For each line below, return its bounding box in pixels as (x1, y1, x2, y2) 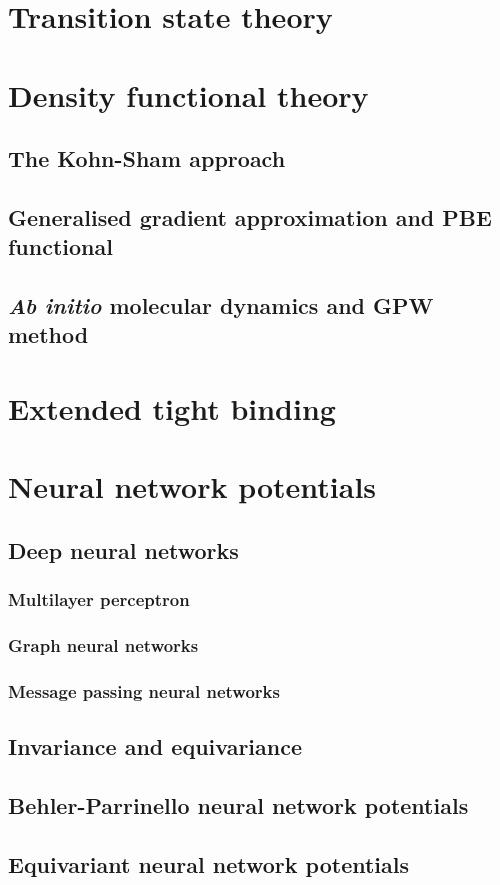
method (8, 319, 89, 350)
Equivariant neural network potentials (8, 848, 410, 879)
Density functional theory (8, 74, 369, 115)
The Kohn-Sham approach (8, 143, 286, 174)
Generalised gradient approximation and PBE (8, 201, 492, 232)
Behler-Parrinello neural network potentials (8, 790, 469, 821)
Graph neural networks (8, 633, 199, 658)
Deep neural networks (8, 535, 239, 566)
